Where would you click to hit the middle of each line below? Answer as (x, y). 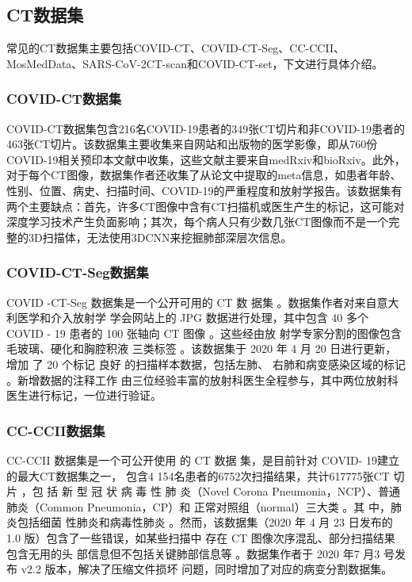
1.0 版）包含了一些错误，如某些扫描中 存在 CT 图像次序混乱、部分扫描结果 (201, 537)
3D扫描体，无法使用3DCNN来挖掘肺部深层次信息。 (160, 237)
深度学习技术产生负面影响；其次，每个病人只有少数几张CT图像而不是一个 (198, 222)
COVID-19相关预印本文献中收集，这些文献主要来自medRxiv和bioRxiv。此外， (206, 159)
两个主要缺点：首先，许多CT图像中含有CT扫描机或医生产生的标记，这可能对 (206, 206)
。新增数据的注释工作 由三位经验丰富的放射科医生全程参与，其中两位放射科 (202, 379)
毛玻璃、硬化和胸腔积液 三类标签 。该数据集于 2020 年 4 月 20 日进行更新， (202, 348)
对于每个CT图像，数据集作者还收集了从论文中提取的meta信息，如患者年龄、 (204, 175)
